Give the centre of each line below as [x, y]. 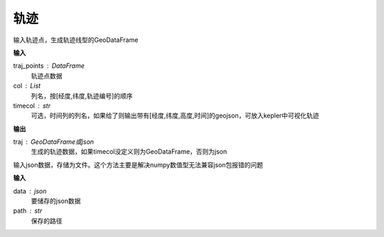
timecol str [32, 105]
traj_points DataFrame [49, 66]
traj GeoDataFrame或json [54, 142]
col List [27, 86]
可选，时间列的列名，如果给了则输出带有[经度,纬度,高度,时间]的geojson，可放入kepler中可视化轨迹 [175, 116]
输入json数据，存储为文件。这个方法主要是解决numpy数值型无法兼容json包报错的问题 [138, 164]
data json [30, 191]
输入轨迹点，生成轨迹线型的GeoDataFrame [76, 40]
